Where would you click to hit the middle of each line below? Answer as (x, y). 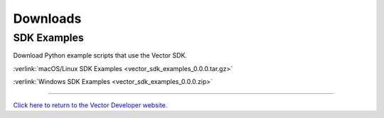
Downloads (47, 18)
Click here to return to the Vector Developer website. (90, 105)
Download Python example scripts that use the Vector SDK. (100, 55)
